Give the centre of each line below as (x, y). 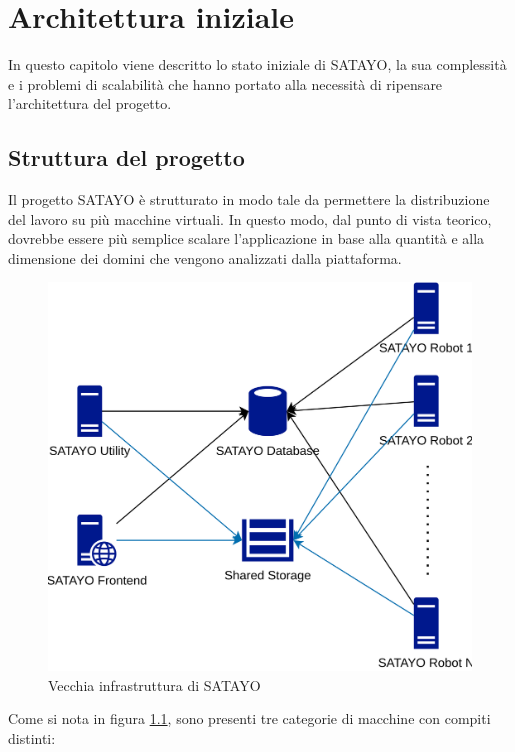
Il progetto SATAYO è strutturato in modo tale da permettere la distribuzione (249, 199)
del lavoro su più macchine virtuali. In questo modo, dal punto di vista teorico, (250, 218)
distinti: (32, 738)
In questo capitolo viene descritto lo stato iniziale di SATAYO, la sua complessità (257, 64)
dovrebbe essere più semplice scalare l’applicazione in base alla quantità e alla (246, 238)
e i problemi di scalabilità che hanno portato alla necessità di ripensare (225, 83)
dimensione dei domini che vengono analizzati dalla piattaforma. (205, 257)
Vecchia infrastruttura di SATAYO (154, 684)
